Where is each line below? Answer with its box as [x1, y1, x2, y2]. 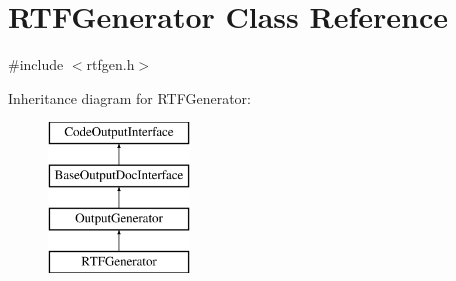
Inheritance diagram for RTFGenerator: [8, 87, 251, 108]
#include [8, 54, 64, 75]
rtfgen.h [86, 54, 135, 75]
